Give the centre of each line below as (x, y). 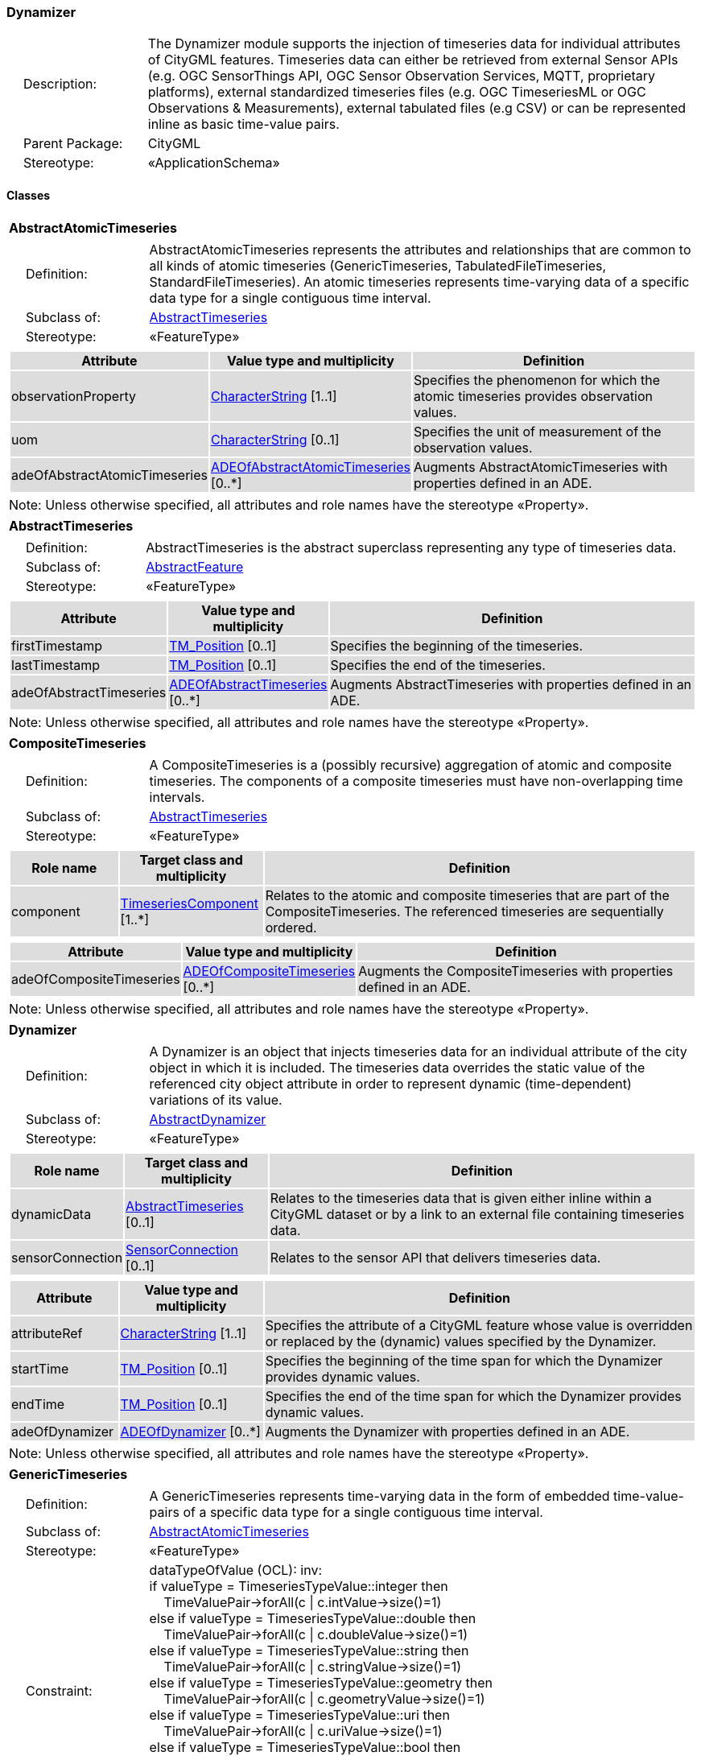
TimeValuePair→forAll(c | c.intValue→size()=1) (303, 1602)
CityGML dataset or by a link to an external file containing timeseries (477, 1214)
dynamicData (52, 1214)
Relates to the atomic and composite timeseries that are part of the (467, 895)
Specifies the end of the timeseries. (438, 665)
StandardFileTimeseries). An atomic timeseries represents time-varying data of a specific (419, 281)
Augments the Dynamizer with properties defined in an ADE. (447, 1431)
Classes (29, 195)
